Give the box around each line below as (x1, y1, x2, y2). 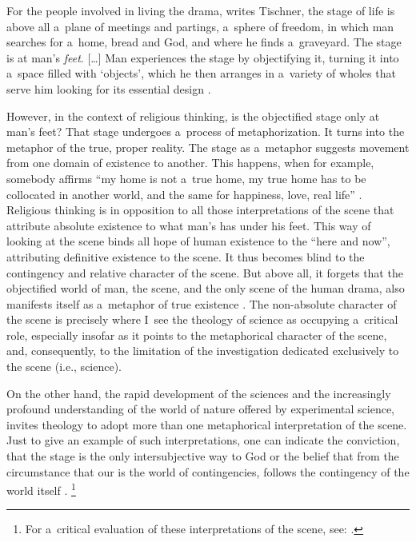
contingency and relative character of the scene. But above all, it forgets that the (6, 264, 403, 281)
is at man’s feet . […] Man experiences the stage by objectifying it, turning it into (6, 49, 399, 66)
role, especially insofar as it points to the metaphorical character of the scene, (6, 326, 387, 343)
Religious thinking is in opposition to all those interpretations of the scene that (6, 201, 394, 218)
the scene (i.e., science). (6, 358, 122, 375)
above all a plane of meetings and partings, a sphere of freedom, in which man (6, 18, 394, 34)
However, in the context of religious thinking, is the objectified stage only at (6, 107, 380, 124)
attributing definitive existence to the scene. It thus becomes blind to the (6, 248, 365, 265)
